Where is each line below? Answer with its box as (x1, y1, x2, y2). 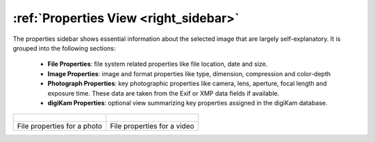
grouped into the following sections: (12, 44, 116, 52)
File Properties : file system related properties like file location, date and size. (47, 60, 268, 69)
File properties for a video (110, 121, 194, 131)
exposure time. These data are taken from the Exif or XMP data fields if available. (47, 89, 280, 97)
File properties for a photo (17, 121, 103, 131)
